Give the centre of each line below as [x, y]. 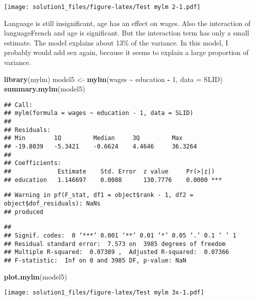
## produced [24, 212]
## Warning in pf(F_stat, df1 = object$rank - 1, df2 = [99, 195]
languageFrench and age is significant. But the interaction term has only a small [127, 33]
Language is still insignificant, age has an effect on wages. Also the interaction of [127, 23]
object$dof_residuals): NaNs [52, 204]
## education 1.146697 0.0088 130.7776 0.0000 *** [113, 180]
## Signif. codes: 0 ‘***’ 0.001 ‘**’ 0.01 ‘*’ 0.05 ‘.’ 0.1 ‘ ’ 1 [120, 235]
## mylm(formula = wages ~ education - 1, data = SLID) [99, 113]
